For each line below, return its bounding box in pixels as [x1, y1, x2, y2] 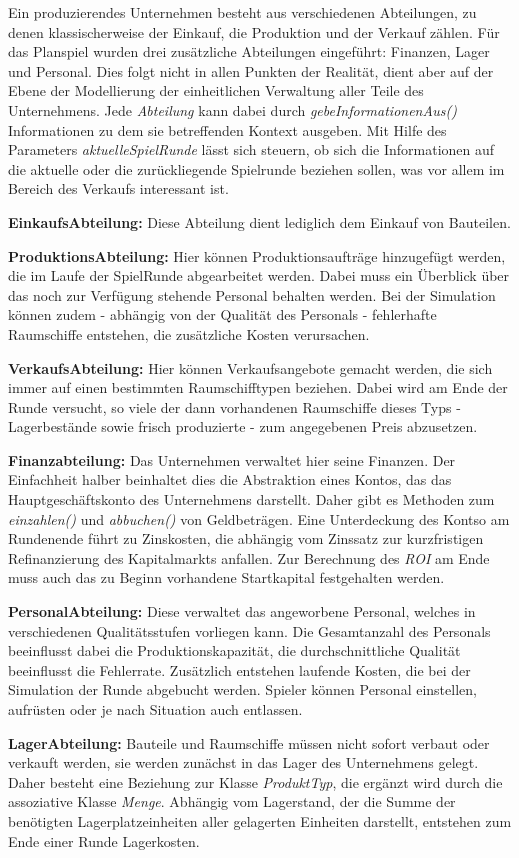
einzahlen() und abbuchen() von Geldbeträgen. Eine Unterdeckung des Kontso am [8, 508, 510, 529]
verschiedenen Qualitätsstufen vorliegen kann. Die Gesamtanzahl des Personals [8, 620, 491, 641]
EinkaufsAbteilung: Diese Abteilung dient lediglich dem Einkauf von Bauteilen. [8, 211, 511, 232]
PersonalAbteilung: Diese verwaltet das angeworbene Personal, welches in [8, 601, 476, 622]
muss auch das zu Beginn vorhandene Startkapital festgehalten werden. [8, 567, 445, 588]
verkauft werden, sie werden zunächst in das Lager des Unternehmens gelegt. [8, 752, 479, 773]
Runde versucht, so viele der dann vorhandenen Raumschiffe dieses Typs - [8, 396, 461, 417]
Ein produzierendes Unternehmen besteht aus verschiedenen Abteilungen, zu [8, 2, 477, 22]
